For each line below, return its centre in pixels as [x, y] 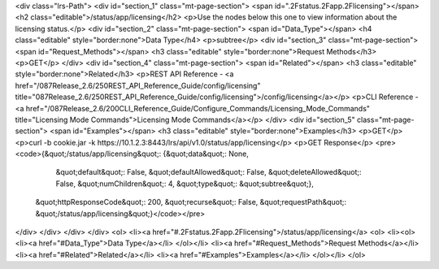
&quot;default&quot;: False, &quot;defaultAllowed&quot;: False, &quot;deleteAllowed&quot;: [209, 172]
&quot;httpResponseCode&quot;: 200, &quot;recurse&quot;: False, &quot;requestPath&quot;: [191, 202]
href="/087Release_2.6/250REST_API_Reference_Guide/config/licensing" [138, 85]
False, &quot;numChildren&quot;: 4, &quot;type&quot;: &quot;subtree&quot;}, [185, 184]
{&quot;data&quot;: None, [206, 154]
